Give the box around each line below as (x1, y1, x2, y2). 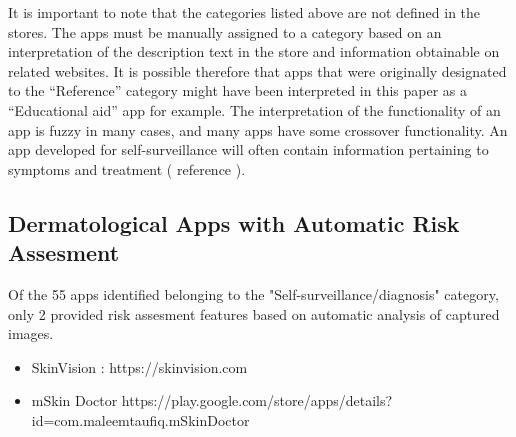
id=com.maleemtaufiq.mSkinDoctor (31, 409, 250, 430)
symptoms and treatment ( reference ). (8, 158, 246, 179)
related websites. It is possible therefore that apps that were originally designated (8, 60, 507, 81)
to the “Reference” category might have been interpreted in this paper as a (8, 80, 468, 101)
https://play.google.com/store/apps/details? (121, 390, 393, 411)
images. (8, 323, 54, 344)
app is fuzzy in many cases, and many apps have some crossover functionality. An (8, 119, 508, 140)
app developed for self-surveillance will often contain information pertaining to (8, 139, 489, 160)
